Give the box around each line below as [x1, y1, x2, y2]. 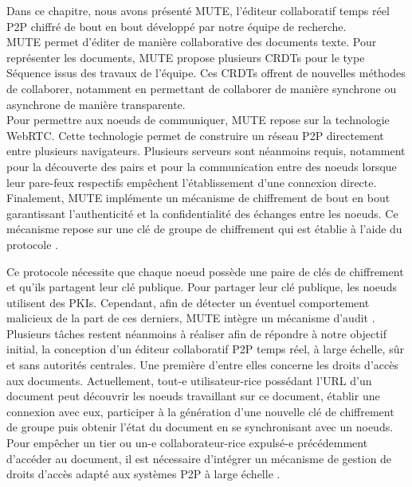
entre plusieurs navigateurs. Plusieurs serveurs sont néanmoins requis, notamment [6, 142, 406, 159]
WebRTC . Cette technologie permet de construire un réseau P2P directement [6, 127, 384, 143]
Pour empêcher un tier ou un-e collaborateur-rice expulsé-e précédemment [6, 434, 368, 451]
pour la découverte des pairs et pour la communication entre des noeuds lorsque [6, 158, 397, 174]
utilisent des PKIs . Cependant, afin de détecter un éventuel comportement [6, 294, 370, 310]
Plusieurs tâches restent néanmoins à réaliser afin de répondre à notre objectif [6, 325, 386, 341]
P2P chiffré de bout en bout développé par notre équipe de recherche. [6, 18, 347, 34]
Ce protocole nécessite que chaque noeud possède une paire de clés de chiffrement [6, 263, 404, 279]
